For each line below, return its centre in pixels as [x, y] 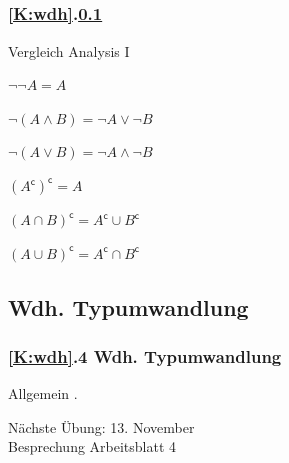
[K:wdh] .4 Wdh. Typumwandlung [145, 355]
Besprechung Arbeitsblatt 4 [92, 446]
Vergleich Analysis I [69, 50]
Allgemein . [43, 393]
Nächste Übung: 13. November [101, 426]
